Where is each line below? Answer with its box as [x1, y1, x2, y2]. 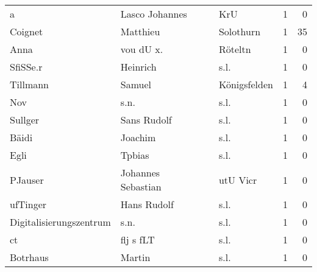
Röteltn [218, 42, 251, 56]
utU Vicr [218, 172, 257, 187]
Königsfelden [218, 77, 273, 91]
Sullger [10, 113, 40, 127]
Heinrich [120, 60, 157, 74]
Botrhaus [10, 250, 49, 264]
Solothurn [218, 24, 261, 38]
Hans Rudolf [120, 197, 174, 211]
